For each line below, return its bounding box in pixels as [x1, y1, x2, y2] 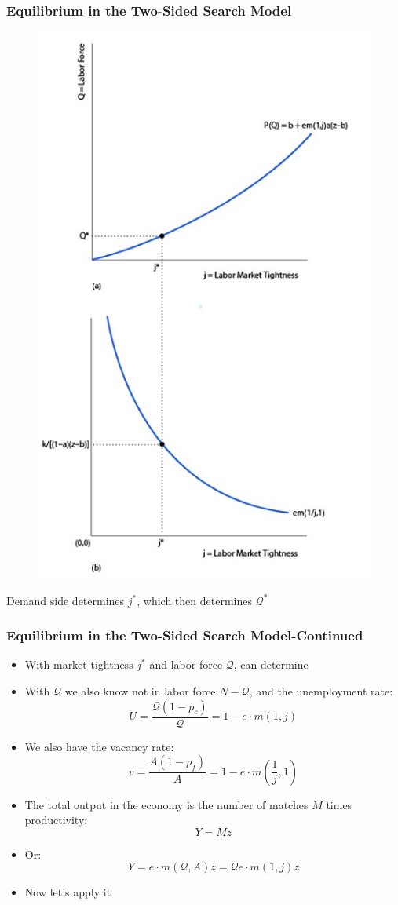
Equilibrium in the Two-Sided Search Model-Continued [6, 626, 363, 645]
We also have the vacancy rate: [24, 738, 174, 754]
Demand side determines [6, 592, 125, 608]
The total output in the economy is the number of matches [24, 796, 309, 812]
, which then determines [137, 592, 252, 608]
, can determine [233, 656, 309, 673]
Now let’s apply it [24, 884, 111, 900]
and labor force [149, 656, 223, 673]
